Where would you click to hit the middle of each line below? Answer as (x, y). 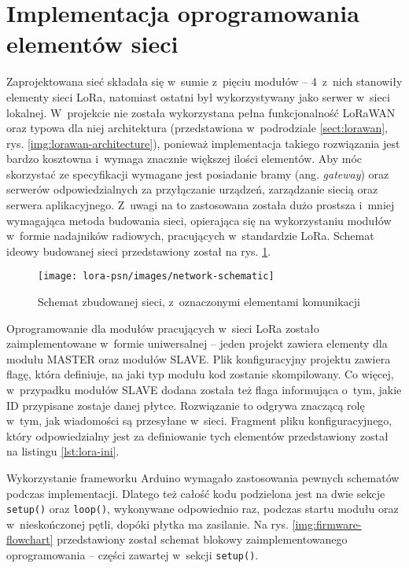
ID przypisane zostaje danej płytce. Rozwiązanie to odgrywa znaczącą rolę (186, 405)
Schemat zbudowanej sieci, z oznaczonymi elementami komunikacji (199, 302)
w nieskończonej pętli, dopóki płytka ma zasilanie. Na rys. (147, 524)
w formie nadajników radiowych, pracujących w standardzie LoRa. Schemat (190, 236)
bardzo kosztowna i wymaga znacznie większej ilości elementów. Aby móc (184, 159)
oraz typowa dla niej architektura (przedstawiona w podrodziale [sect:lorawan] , (197, 128)
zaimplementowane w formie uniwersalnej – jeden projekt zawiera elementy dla (197, 343)
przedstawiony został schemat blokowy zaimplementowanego (202, 539)
